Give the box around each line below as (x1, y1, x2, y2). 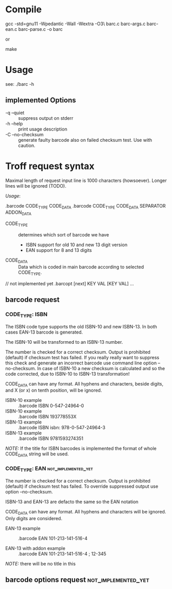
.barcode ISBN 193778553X (18, 414, 77, 420)
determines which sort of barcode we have (18, 232, 109, 238)
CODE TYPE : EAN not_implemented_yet (5, 465, 93, 473)
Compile (5, 4, 42, 15)
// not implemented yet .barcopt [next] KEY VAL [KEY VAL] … (5, 280, 135, 286)
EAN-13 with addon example (5, 545, 66, 551)
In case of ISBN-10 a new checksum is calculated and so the (37, 365, 165, 371)
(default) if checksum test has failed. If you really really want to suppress (5, 354, 160, 360)
